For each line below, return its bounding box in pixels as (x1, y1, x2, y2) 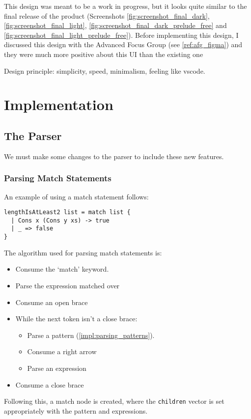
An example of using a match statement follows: (4, 191, 149, 201)
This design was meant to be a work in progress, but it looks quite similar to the (4, 1, 247, 11)
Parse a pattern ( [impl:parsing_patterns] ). (27, 330, 155, 340)
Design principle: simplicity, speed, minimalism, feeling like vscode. (4, 65, 205, 76)
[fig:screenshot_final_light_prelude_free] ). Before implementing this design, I (4, 29, 239, 40)
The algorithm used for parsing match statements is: (4, 247, 162, 257)
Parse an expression (27, 363, 86, 373)
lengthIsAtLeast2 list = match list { (4, 209, 131, 216)
